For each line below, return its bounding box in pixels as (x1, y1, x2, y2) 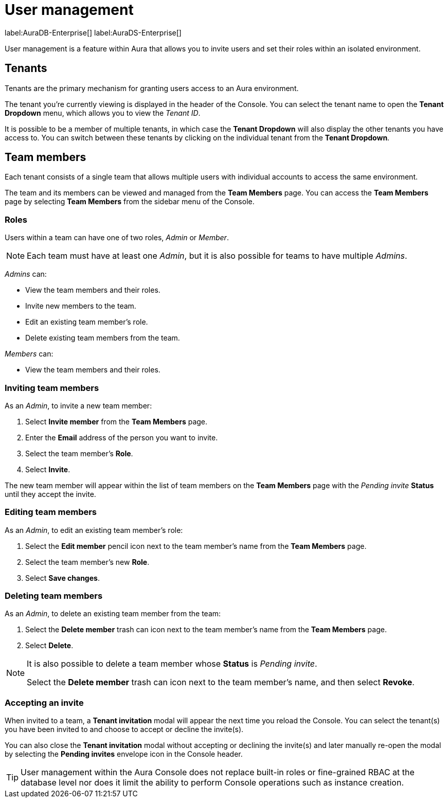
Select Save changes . (25, 573, 100, 582)
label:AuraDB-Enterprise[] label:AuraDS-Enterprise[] (5, 28, 182, 37)
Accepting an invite (5, 697, 84, 708)
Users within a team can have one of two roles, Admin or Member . (5, 233, 229, 242)
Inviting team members (5, 382, 99, 393)
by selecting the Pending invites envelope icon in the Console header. (5, 750, 243, 759)
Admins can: (5, 270, 47, 279)
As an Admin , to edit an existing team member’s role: (5, 525, 183, 534)
